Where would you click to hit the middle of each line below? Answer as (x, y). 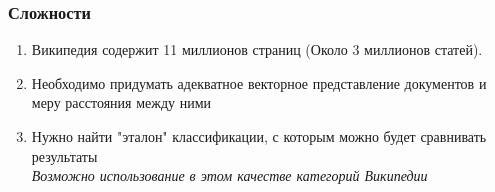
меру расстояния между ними (121, 102)
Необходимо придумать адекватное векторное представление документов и (259, 82)
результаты (64, 155)
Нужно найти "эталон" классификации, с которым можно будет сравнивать (259, 136)
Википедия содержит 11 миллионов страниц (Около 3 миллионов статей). (257, 49)
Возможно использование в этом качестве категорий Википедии (229, 175)
